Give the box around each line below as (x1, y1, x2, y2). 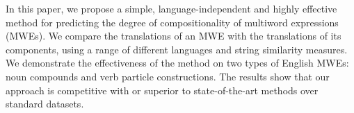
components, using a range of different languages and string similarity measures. (6, 42, 348, 56)
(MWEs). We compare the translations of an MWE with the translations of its (6, 28, 341, 43)
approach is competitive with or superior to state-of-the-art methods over (6, 82, 319, 97)
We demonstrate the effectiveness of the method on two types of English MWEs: (6, 55, 349, 70)
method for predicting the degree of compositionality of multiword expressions (6, 15, 339, 29)
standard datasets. (6, 96, 84, 111)
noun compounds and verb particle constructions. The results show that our (6, 69, 330, 83)
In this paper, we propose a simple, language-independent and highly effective (6, 1, 337, 15)
